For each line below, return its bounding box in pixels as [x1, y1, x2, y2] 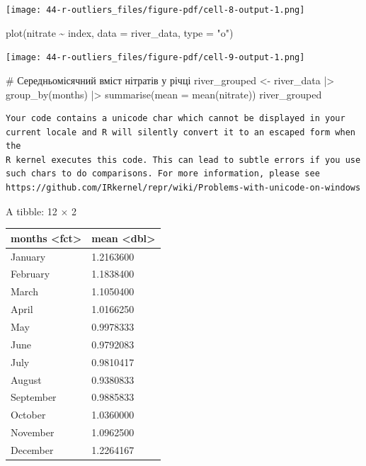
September [11, 390, 57, 404]
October [11, 407, 46, 422]
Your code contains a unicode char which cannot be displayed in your [6, 113, 345, 124]
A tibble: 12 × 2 [6, 203, 76, 218]
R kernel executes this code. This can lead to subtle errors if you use [6, 154, 361, 165]
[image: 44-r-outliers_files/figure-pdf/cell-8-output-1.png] [6, 5, 305, 15]
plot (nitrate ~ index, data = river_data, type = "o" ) [6, 25, 234, 40]
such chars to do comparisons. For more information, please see [6, 169, 320, 179]
